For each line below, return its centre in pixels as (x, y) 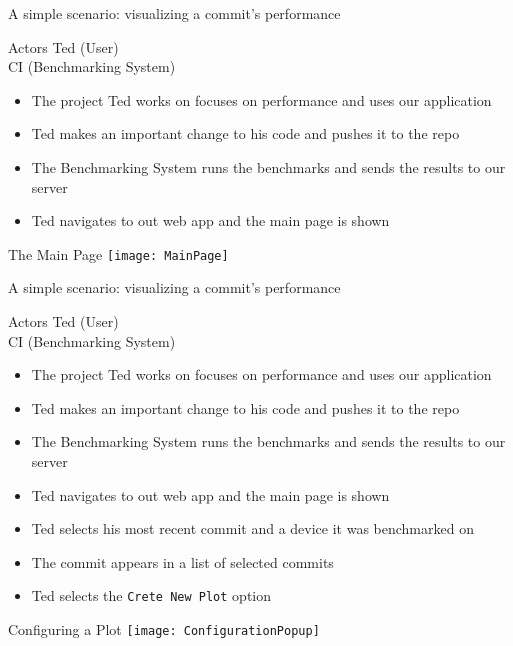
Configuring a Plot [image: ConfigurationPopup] (164, 629)
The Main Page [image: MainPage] (118, 253)
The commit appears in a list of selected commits (182, 561)
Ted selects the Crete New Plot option (151, 595)
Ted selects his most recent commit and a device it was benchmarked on (252, 528)
